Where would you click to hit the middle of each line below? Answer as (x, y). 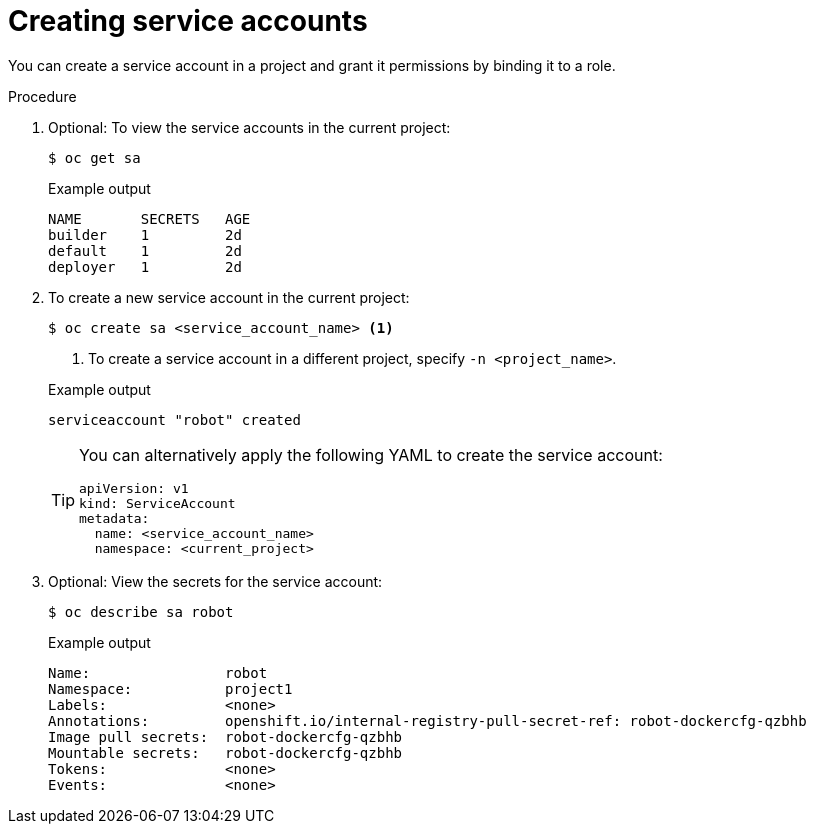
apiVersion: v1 (134, 488)
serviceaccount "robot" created (174, 419)
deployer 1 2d (145, 266)
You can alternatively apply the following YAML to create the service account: (371, 454)
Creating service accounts (188, 21)
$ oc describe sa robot (141, 611)
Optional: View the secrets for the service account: (215, 581)
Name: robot (158, 672)
